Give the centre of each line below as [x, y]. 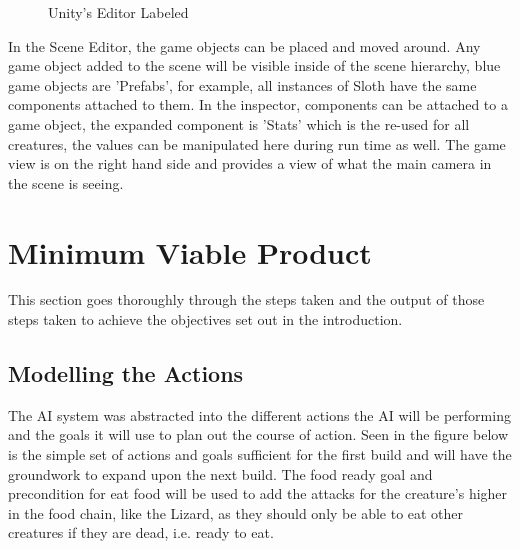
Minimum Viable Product [190, 251]
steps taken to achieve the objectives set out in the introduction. [205, 319]
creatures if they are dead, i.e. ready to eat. [141, 532]
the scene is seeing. [66, 182]
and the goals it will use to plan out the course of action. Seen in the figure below [258, 434]
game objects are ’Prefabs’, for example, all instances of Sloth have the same [242, 84]
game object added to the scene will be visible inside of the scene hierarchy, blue [254, 65]
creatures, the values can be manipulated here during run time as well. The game [257, 143]
